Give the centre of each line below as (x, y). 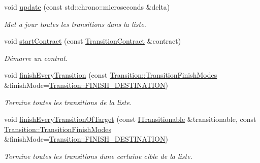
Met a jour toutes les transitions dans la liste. (75, 24)
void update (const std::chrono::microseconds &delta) (87, 7)
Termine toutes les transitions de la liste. (68, 102)
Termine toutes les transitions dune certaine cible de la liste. (98, 156)
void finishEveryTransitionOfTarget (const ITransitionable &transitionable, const (130, 119)
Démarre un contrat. (36, 58)
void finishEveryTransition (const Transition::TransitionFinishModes (111, 75)
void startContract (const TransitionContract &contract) (93, 41)
